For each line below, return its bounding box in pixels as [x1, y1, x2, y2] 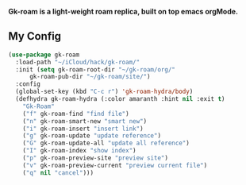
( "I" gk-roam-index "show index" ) [22, 147, 136, 155]
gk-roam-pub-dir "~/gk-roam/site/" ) [29, 73, 151, 81]
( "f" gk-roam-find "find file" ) [22, 110, 129, 118]
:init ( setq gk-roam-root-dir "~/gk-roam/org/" [15, 65, 176, 74]
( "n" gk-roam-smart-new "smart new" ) [22, 117, 148, 125]
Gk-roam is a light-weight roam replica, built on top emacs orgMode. [8, 7, 238, 16]
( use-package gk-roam [8, 51, 80, 59]
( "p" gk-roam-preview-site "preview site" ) [22, 154, 169, 162]
